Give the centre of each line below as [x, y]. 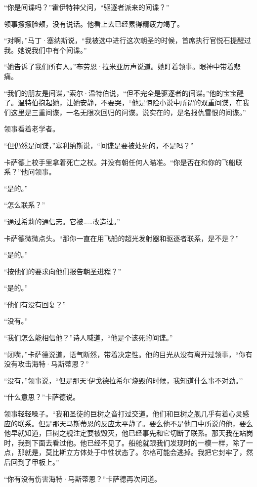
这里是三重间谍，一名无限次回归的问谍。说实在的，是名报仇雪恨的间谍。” [128, 112]
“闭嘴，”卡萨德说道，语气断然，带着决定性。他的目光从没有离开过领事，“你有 [128, 354]
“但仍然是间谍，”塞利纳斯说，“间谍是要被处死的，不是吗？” [99, 145]
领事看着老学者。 [32, 129]
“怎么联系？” [25, 205]
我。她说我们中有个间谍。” [45, 50]
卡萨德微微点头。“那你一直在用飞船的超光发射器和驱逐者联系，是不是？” [122, 238]
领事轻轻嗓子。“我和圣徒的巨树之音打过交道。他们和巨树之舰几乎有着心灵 [123, 414]
